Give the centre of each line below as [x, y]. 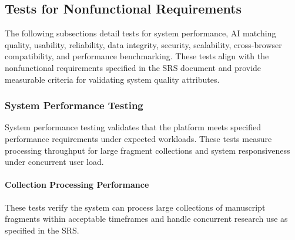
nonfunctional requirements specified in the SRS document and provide [133, 67]
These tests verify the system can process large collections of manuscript [135, 207]
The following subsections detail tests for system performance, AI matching [140, 33]
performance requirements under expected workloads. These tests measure [138, 138]
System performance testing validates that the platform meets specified [133, 127]
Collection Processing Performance [77, 185]
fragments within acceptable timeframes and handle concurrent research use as [146, 219]
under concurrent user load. [54, 162]
